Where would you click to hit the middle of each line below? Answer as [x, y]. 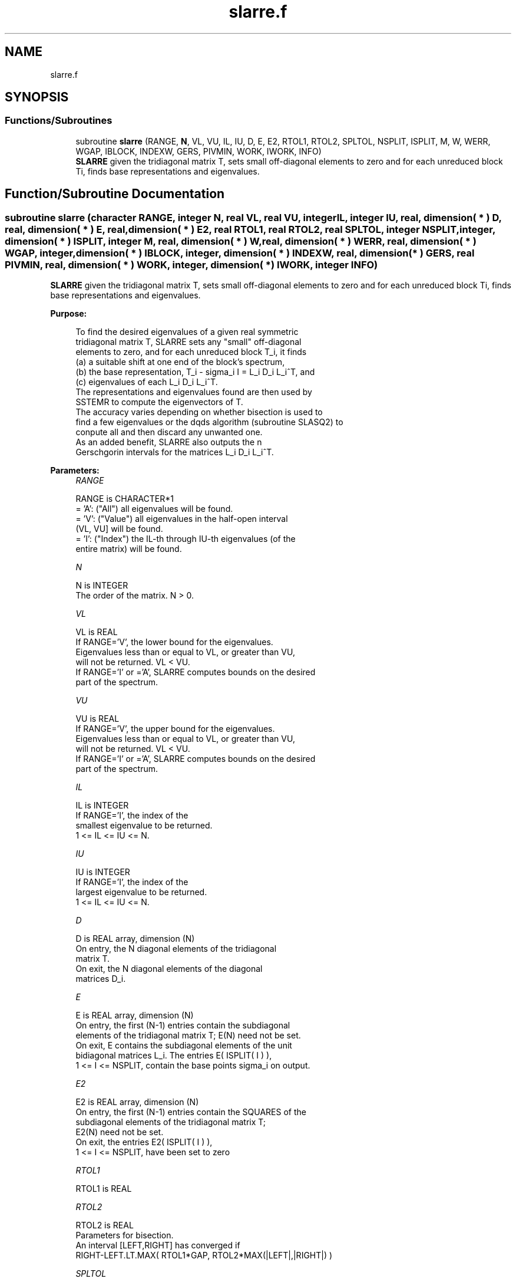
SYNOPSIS [37, 97]
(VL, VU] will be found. [119, 529]
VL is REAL [97, 632]
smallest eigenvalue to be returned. [144, 826]
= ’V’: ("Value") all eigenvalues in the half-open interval [182, 519]
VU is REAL [97, 719]
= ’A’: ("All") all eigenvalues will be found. [154, 509]
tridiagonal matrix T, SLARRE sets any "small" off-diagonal [188, 342]
